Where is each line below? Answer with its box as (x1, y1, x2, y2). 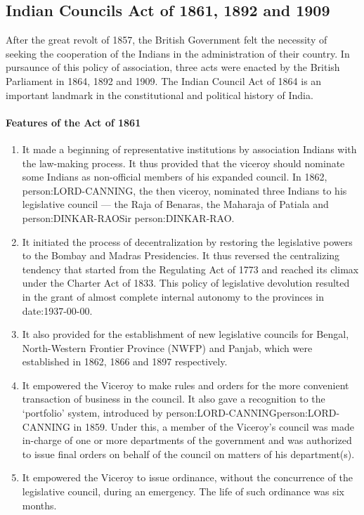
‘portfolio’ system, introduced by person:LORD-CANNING (22, 405, 277, 420)
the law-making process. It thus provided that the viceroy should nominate (22, 155, 345, 170)
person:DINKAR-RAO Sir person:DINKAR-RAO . (22, 210, 235, 225)
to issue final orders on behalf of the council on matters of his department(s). (22, 446, 355, 461)
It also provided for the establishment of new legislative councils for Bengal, (22, 327, 349, 341)
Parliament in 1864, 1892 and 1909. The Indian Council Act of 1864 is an (6, 73, 322, 88)
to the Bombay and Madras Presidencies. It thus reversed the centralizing (22, 248, 340, 263)
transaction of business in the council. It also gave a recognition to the (22, 391, 325, 406)
